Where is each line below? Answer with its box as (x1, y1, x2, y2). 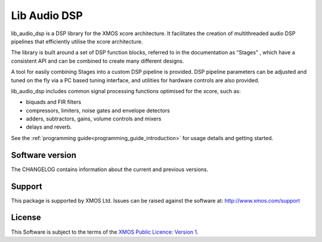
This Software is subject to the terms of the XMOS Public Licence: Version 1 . (11, 228, 199, 235)
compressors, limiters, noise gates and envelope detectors (26, 107, 170, 114)
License (11, 212, 41, 223)
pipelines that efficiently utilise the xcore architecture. (11, 38, 143, 45)
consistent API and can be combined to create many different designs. (11, 57, 184, 64)
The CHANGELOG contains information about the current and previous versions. (11, 166, 209, 173)
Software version (11, 150, 77, 160)
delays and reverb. (26, 123, 72, 131)
